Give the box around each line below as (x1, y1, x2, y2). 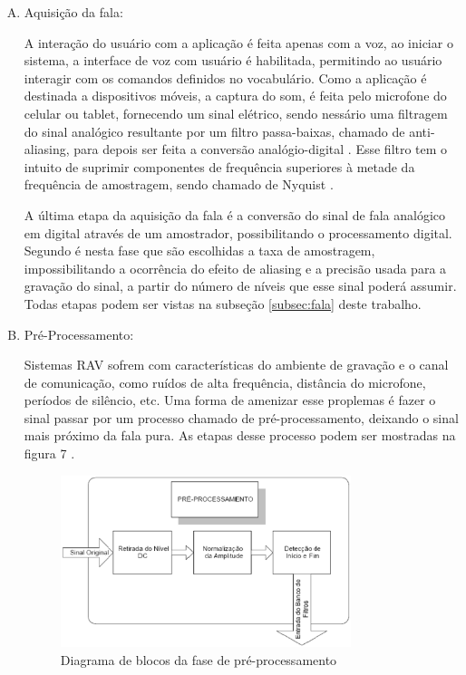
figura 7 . (24, 444, 75, 463)
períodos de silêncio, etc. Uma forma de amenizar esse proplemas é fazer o (24, 391, 436, 410)
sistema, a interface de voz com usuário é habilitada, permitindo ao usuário (24, 51, 442, 70)
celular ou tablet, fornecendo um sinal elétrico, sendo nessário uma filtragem (24, 103, 448, 122)
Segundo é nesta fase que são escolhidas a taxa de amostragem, (24, 241, 375, 260)
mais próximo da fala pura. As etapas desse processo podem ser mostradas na (24, 426, 456, 445)
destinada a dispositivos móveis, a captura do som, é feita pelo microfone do (24, 86, 447, 105)
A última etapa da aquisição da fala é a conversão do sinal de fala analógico (24, 205, 445, 224)
